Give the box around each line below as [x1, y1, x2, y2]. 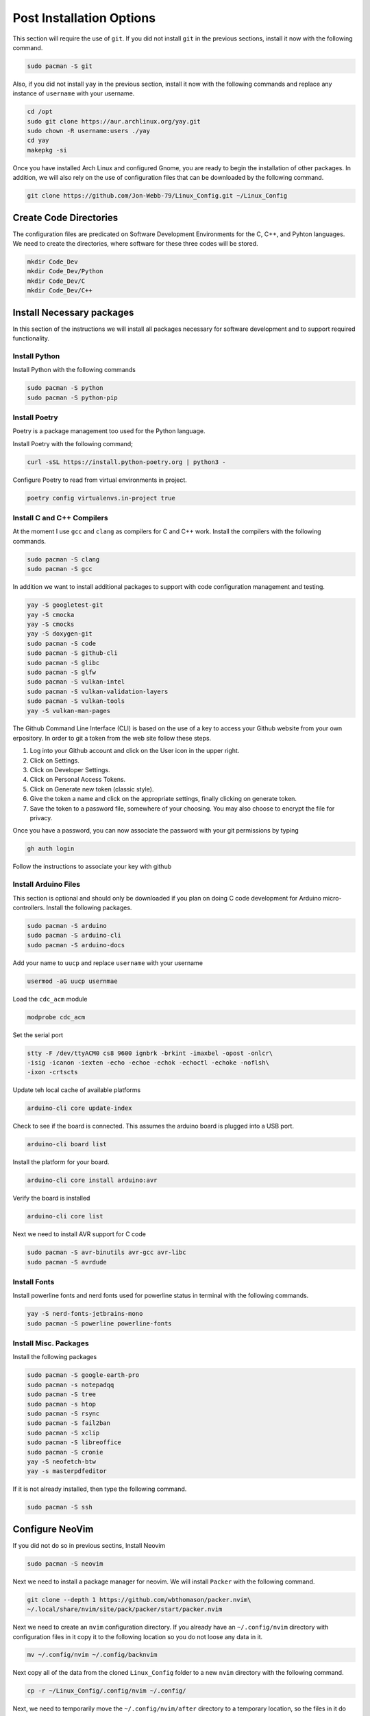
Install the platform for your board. [12, 1158, 110, 1166]
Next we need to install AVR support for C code [12, 1230, 147, 1238]
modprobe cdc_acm [27, 1013, 86, 1021]
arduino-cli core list [27, 1212, 103, 1220]
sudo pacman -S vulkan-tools [27, 697, 125, 705]
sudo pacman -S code [27, 639, 96, 647]
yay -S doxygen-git [27, 630, 92, 638]
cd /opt [27, 108, 53, 116]
